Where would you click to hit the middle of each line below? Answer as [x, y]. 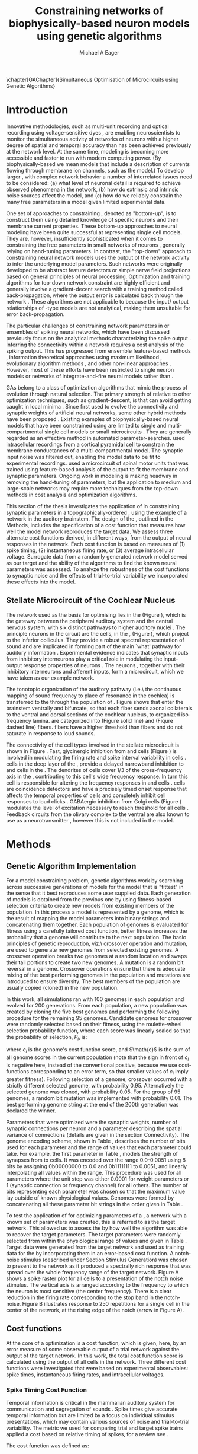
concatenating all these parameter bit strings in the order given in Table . [95, 1204]
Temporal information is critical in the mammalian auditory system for [90, 1402]
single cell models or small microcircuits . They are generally [118, 432]
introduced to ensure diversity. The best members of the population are [93, 981]
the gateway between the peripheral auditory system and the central [90, 621]
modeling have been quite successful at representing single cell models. [94, 232]
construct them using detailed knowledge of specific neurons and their [92, 219]
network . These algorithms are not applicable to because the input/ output [98, 301]
